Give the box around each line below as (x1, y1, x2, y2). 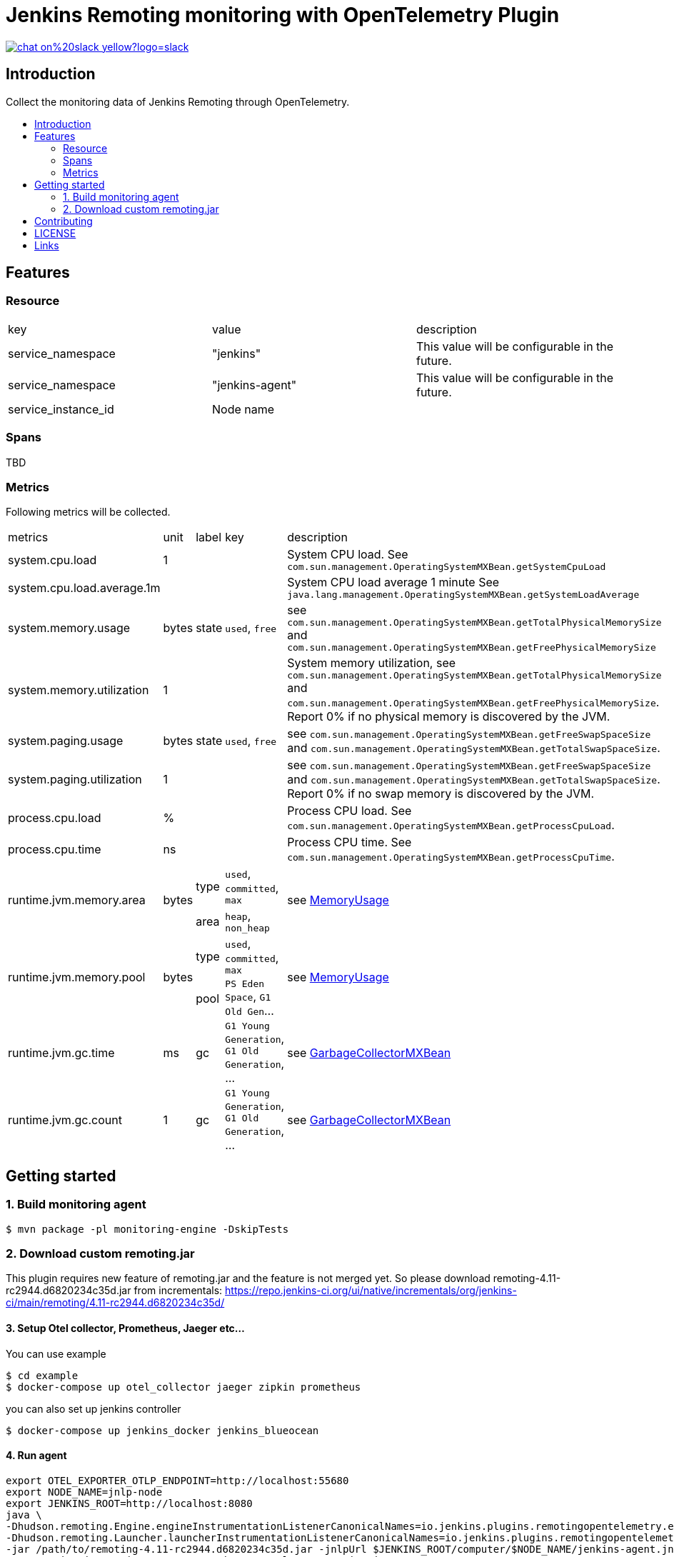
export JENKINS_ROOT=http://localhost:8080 (6, 1497, 253, 1509)
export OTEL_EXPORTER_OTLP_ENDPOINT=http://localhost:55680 (6, 1474, 349, 1486)
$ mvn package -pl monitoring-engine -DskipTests (6, 1223, 289, 1235)
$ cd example (6, 1369, 79, 1381)
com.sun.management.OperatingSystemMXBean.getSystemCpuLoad (287, 561, 606, 573)
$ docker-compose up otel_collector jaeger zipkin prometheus (6, 1381, 361, 1393)
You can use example (6, 1347, 106, 1360)
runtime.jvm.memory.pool (8, 970, 146, 985)
